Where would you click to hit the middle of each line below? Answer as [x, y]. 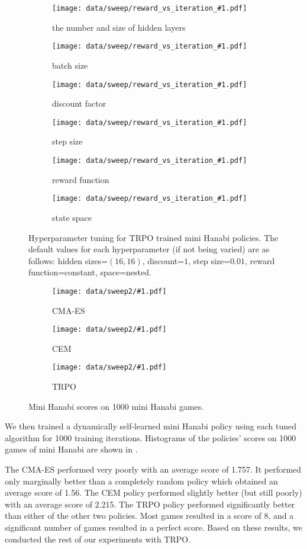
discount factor [79, 103]
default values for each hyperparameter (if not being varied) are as [149, 249]
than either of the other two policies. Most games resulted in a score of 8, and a [149, 516]
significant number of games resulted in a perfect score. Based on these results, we [153, 527]
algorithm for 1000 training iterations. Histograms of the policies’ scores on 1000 [151, 437]
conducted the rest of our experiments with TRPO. [98, 539]
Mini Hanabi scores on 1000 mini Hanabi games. [116, 406]
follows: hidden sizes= [68, 260]
